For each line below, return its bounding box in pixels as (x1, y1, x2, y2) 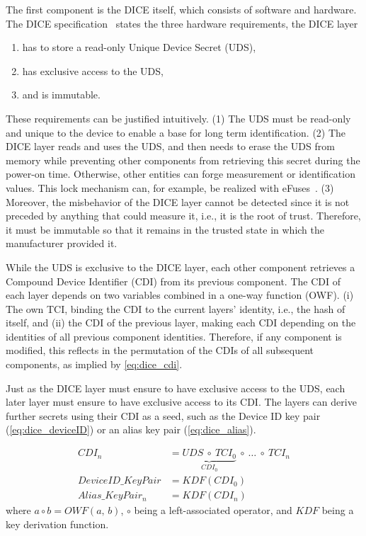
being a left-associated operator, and (134, 503, 292, 518)
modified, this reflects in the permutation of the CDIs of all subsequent (6, 343, 314, 358)
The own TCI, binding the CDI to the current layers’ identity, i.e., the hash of (6, 301, 345, 316)
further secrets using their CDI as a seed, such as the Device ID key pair (6, 408, 321, 423)
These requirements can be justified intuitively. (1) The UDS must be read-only (6, 110, 351, 125)
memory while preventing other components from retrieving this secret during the (6, 152, 360, 167)
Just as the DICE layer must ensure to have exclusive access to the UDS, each (6, 380, 345, 395)
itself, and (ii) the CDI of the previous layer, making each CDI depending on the (6, 315, 356, 330)
